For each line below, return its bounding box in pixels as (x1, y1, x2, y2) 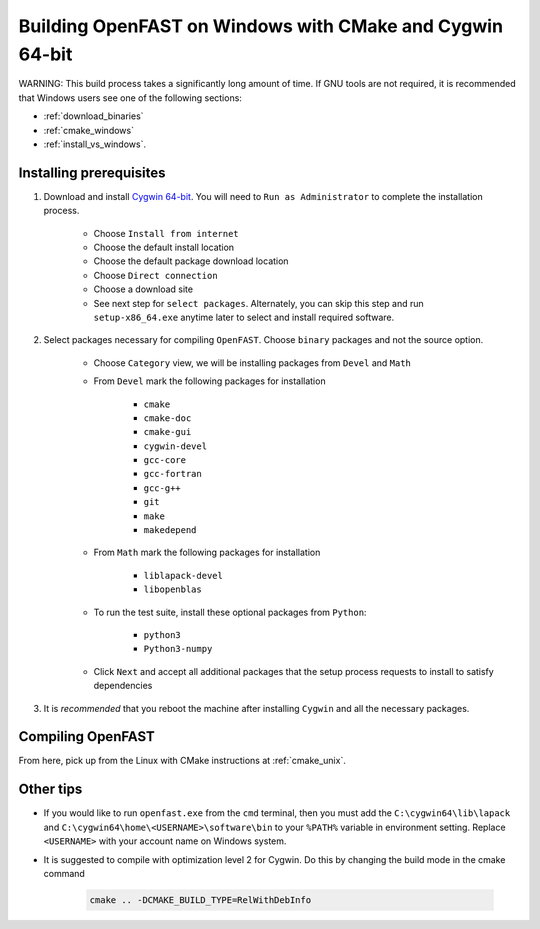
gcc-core (143, 455, 187, 466)
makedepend (143, 525, 197, 536)
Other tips (18, 781, 83, 798)
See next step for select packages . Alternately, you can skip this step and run (93, 297, 424, 309)
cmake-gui (143, 426, 192, 438)
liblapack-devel (143, 570, 224, 581)
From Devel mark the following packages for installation (93, 375, 326, 387)
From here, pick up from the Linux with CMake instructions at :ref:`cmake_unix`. (18, 755, 347, 767)
